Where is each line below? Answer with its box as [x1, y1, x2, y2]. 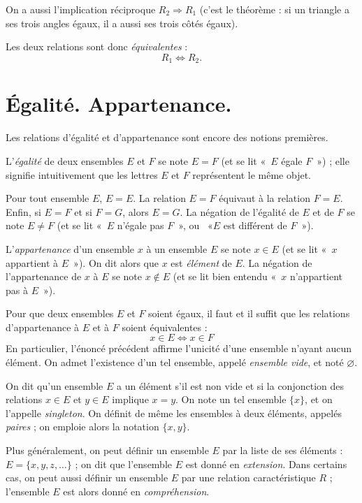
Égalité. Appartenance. [6, 89, 232, 118]
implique [112, 392, 149, 407]
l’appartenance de [6, 269, 82, 284]
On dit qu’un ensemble [6, 378, 103, 393]
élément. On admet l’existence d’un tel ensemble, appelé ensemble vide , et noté [6, 355, 344, 370]
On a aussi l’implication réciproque [6, 2, 156, 16]
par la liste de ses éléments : [222, 443, 343, 458]
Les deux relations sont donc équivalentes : [6, 39, 188, 54]
